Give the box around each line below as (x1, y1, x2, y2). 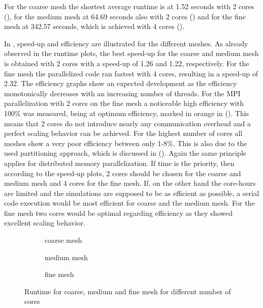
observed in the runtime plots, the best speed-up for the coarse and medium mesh (4, 48, 259, 59)
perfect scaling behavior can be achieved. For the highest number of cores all (4, 128, 243, 138)
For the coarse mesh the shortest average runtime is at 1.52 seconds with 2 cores (4, 1, 254, 11)
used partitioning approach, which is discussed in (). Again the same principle (4, 148, 246, 158)
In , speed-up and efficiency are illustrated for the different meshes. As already (4, 38, 248, 48)
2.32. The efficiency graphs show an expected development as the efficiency (4, 78, 237, 89)
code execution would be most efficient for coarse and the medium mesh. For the (4, 198, 255, 208)
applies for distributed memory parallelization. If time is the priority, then (4, 157, 235, 168)
